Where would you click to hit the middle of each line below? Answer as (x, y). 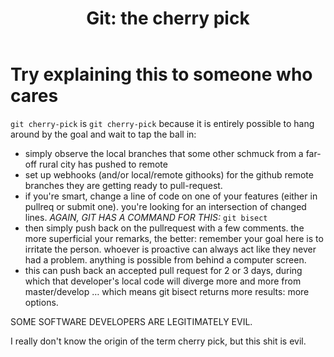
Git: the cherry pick (168, 18)
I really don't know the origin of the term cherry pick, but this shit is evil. (158, 341)
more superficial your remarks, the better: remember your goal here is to (174, 238)
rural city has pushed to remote (103, 164)
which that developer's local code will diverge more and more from (163, 281)
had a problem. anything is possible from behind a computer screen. (165, 259)
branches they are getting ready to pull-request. (123, 185)
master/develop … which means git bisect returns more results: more (167, 291)
